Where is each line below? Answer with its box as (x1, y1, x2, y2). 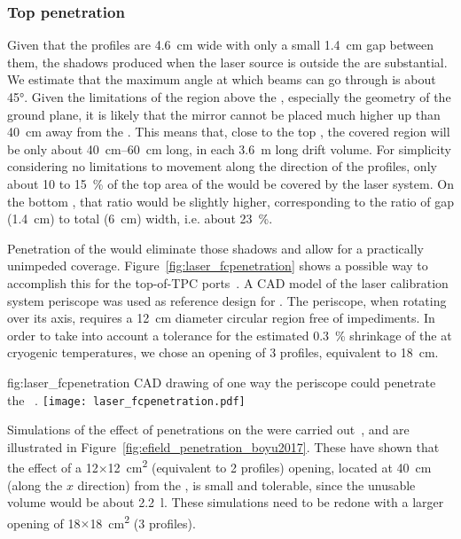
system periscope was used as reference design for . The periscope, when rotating (7, 291, 447, 309)
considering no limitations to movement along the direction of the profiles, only (7, 157, 437, 176)
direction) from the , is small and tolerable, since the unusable (77, 475, 416, 494)
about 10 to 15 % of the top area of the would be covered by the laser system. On (7, 174, 454, 192)
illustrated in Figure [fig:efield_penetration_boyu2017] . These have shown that (7, 437, 440, 456)
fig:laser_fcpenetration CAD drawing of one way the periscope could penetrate (7, 372, 436, 391)
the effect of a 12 (7, 458, 98, 476)
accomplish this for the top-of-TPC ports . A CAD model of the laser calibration (7, 273, 449, 292)
